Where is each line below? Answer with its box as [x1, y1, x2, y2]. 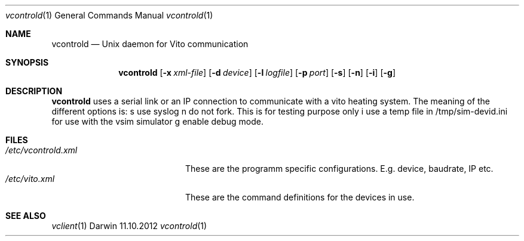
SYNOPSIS [5, 57, 49, 67]
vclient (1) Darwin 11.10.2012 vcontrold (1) [51, 221, 207, 231]
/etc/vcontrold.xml [5, 145, 78, 155]
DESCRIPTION [5, 86, 63, 96]
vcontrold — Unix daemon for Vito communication [51, 39, 249, 49]
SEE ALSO [5, 211, 46, 221]
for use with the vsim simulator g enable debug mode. [51, 116, 264, 126]
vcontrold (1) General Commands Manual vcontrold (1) [5, 10, 213, 20]
